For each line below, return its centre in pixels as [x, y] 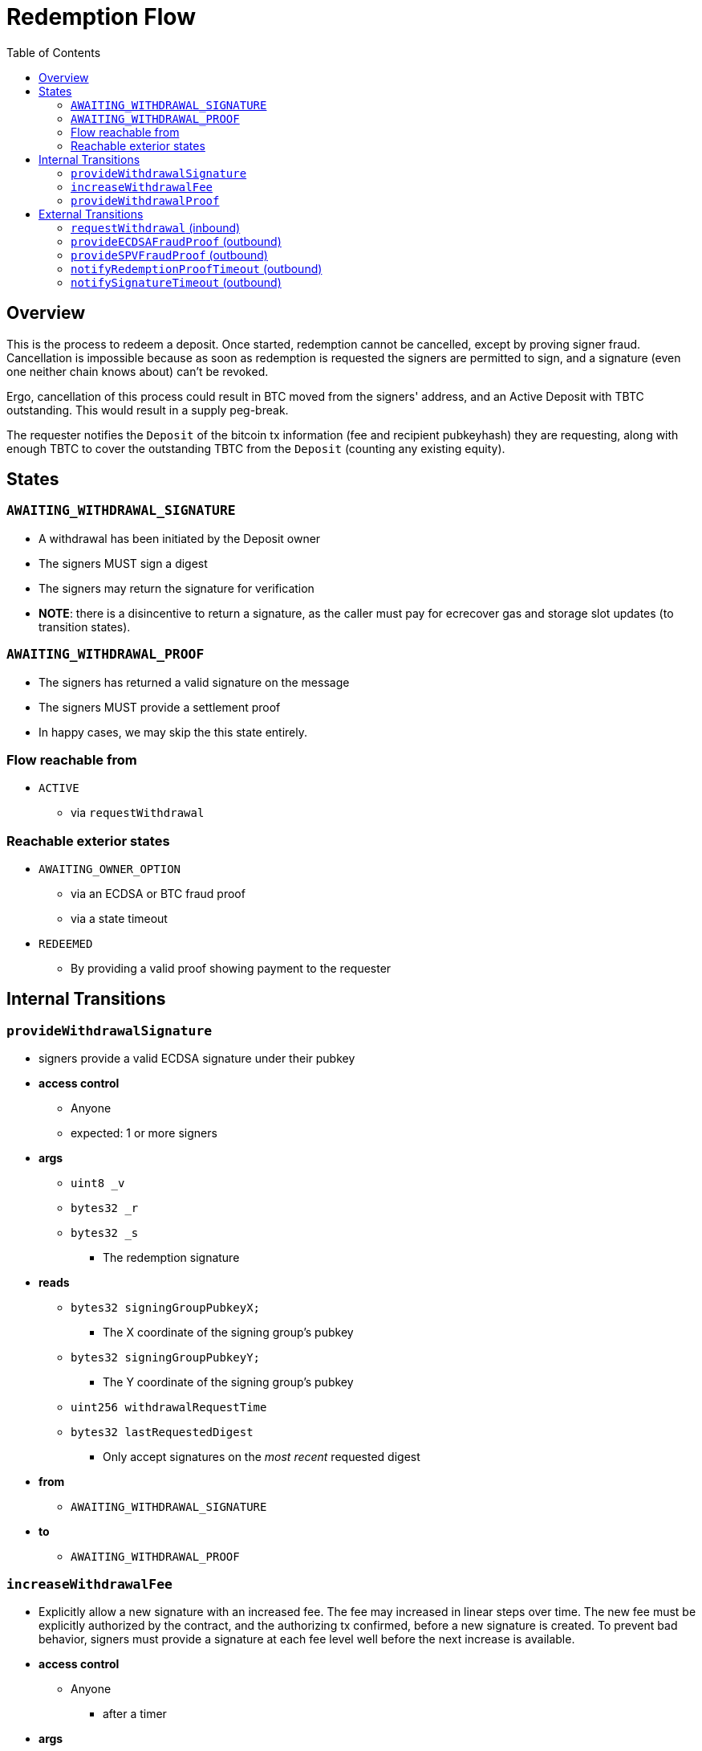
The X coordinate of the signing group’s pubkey [228, 1333]
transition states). [85, 627]
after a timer [135, 1714]
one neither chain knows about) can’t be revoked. [138, 371]
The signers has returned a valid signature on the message [194, 682]
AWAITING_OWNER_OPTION [110, 869]
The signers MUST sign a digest [123, 563]
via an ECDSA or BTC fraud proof [158, 894]
